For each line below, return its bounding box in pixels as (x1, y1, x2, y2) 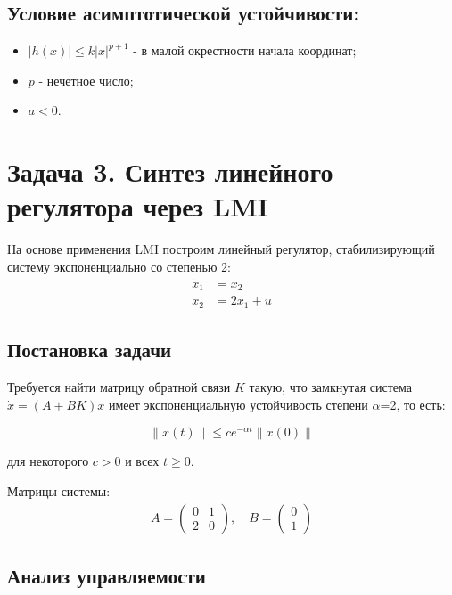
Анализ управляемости (7, 561, 206, 589)
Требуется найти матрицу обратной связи (7, 378, 231, 396)
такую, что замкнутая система (249, 378, 413, 396)
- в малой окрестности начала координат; (133, 41, 357, 60)
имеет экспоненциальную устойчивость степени (108, 395, 368, 413)
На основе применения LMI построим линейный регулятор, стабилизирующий (7, 240, 435, 258)
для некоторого (7, 452, 89, 470)
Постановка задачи (7, 336, 172, 363)
